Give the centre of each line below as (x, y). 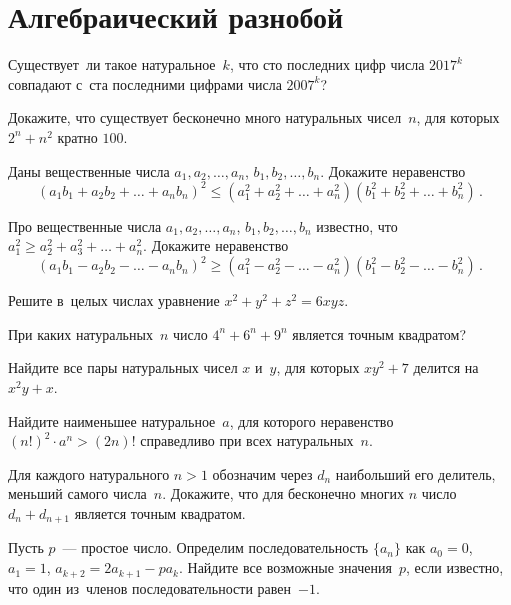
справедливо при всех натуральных (247, 440)
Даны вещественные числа (89, 170)
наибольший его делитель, (415, 473)
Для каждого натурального (89, 473)
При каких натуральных (80, 333)
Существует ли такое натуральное (112, 64)
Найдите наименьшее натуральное (112, 420)
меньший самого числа (77, 493)
